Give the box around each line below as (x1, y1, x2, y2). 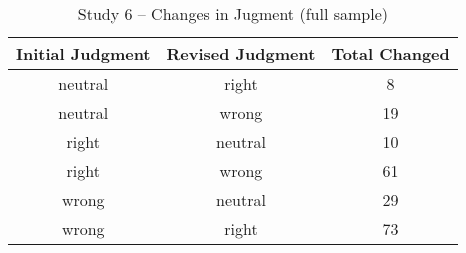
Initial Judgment (16, 42, 151, 65)
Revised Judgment (166, 42, 316, 65)
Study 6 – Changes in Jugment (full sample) (77, 2, 388, 25)
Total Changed (331, 42, 450, 65)
